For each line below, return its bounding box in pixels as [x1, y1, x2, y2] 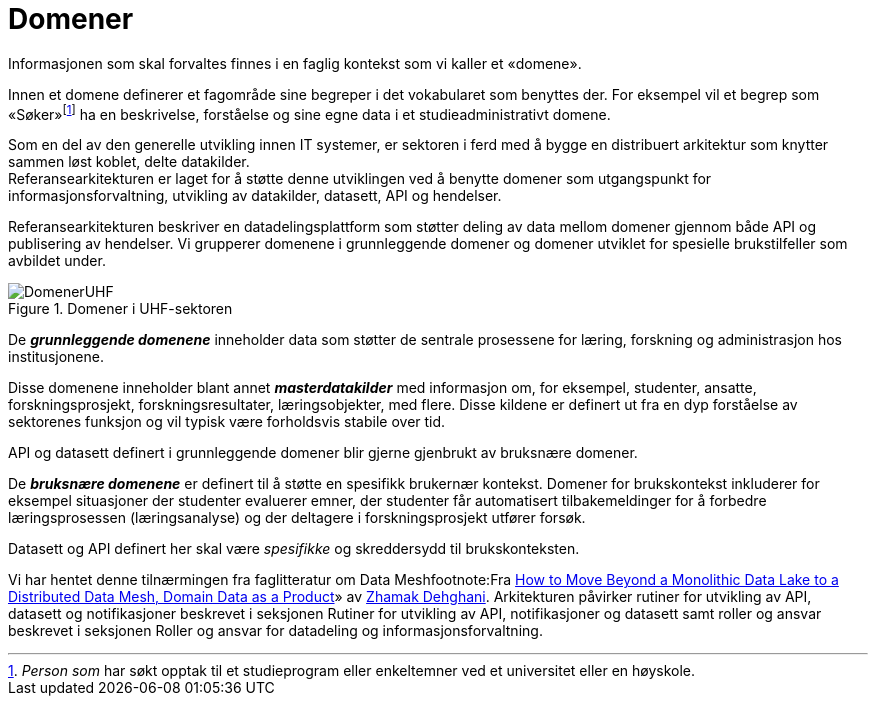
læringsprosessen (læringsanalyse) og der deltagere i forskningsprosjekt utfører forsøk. [8, 509, 586, 527]
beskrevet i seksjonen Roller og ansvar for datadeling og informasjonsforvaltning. [8, 622, 543, 640]
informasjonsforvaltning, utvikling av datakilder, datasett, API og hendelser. [8, 187, 502, 205]
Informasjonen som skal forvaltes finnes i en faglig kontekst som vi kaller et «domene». [8, 54, 582, 72]
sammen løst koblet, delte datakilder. [8, 153, 250, 171]
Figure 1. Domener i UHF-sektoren [8, 300, 233, 318]
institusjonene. [8, 348, 104, 366]
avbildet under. [8, 252, 106, 270]
